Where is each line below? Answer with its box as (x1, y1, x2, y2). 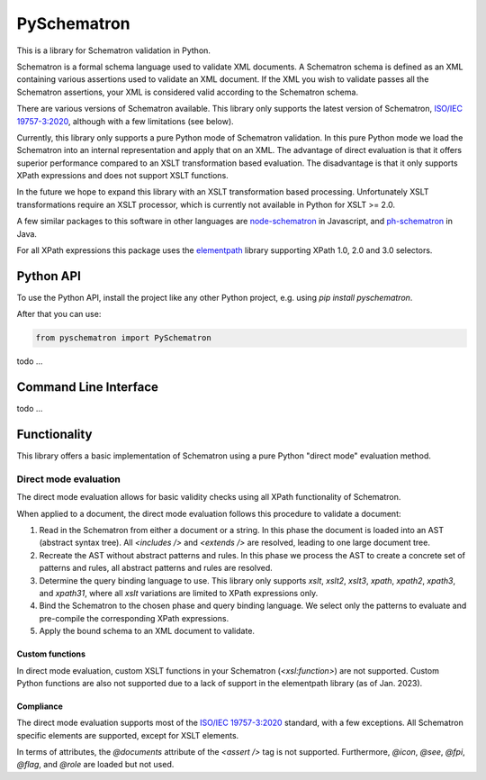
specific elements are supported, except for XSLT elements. (16, 730, 239, 740)
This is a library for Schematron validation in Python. (16, 45, 211, 56)
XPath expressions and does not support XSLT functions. (16, 170, 229, 181)
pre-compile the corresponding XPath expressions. (39, 612, 229, 623)
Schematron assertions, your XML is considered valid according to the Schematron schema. (16, 86, 359, 97)
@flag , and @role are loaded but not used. (16, 759, 175, 770)
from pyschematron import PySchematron (35, 333, 211, 343)
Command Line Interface (16, 379, 159, 395)
